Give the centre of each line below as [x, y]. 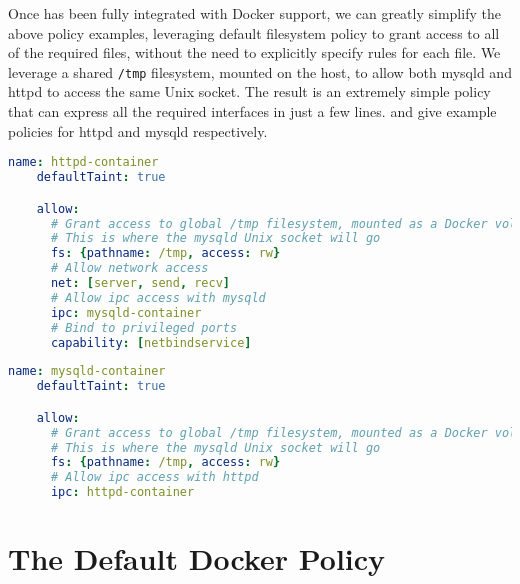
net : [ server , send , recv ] [140, 283]
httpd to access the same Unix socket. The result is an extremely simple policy [249, 91]
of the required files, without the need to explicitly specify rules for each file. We [254, 52]
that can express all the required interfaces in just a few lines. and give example [252, 111]
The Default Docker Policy [197, 558]
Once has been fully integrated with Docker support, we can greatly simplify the [254, 13]
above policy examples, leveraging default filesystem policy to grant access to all [254, 32]
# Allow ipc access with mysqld [158, 297]
